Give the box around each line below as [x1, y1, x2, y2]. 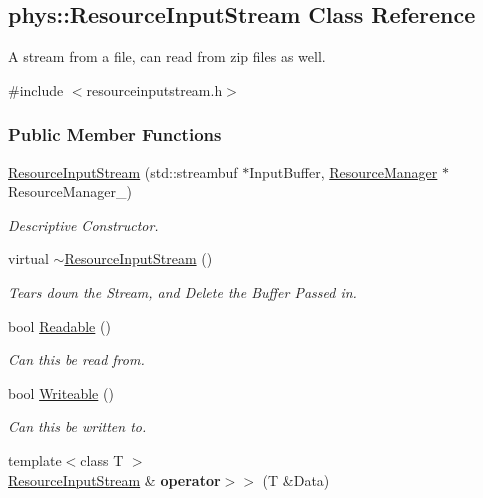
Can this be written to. [8, 416, 147, 437]
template [8, 449, 62, 470]
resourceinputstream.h [86, 79, 223, 100]
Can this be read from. [8, 349, 145, 370]
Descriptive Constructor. [8, 214, 159, 235]
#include [8, 79, 64, 100]
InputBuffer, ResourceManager [249, 161, 438, 182]
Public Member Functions [8, 122, 222, 147]
